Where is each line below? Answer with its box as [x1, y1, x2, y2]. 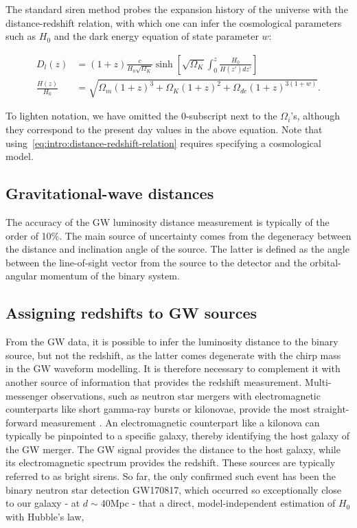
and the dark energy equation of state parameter [54, 29, 259, 43]
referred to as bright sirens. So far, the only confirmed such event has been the [5, 469, 336, 483]
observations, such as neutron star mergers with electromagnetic [51, 388, 321, 402]
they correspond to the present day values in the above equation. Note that [5, 122, 323, 136]
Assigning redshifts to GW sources [5, 302, 257, 323]
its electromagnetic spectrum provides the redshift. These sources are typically [5, 455, 336, 470]
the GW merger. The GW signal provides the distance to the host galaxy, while [5, 441, 341, 456]
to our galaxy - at [5, 496, 80, 510]
